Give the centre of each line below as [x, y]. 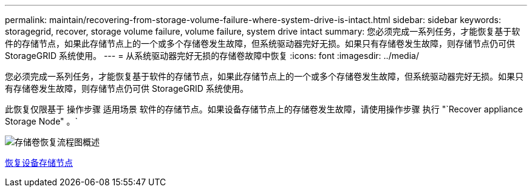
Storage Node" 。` [42, 121]
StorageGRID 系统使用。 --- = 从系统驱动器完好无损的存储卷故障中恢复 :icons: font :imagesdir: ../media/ [212, 56]
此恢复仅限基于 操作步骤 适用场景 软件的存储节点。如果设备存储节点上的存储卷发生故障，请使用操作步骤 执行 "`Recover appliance [264, 109]
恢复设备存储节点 [39, 163]
